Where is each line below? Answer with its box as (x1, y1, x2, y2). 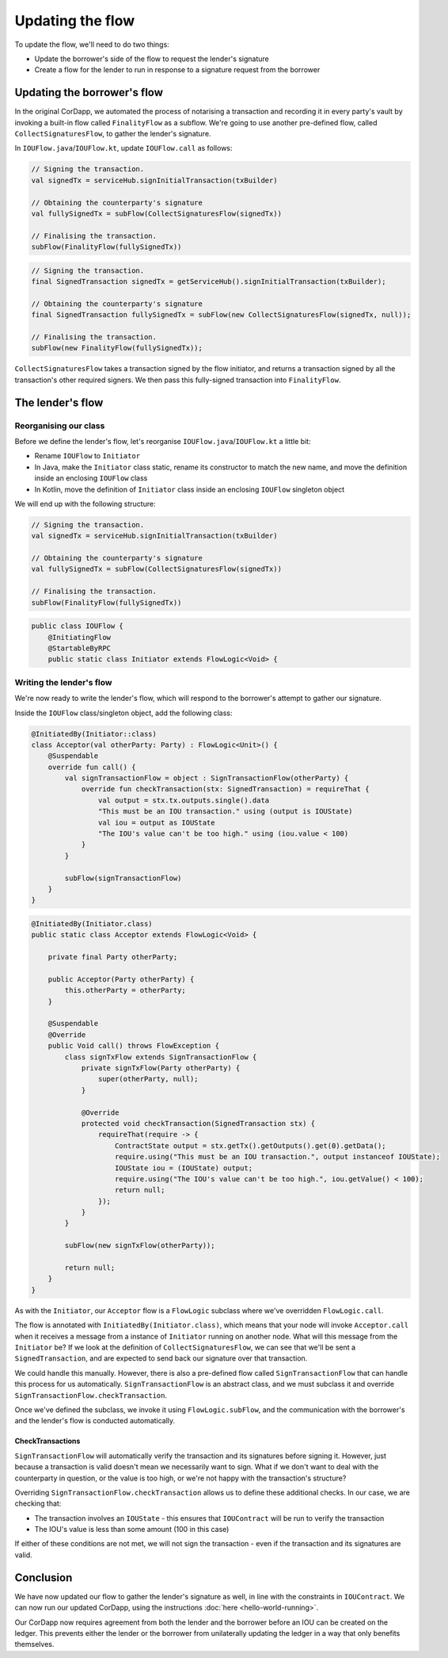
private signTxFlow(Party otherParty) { (81, 1063, 241, 1073)
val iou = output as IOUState (97, 818, 215, 827)
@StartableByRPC (47, 644, 111, 653)
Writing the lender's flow (14, 676, 112, 687)
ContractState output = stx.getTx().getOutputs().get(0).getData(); (115, 1141, 387, 1150)
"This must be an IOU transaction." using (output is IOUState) (97, 807, 353, 816)
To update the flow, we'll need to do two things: (14, 40, 169, 49)
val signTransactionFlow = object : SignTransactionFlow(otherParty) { (64, 774, 349, 783)
